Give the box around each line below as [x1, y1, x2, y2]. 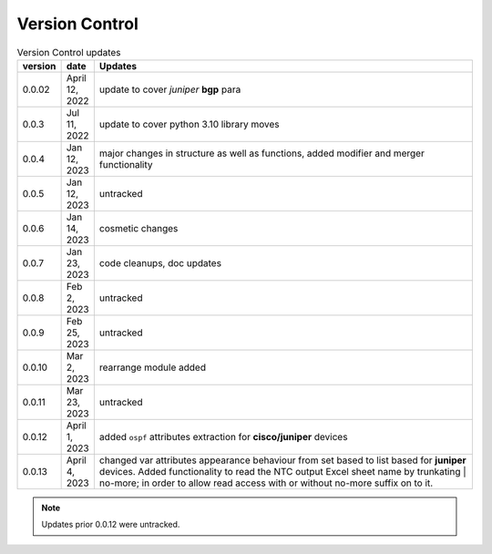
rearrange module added [98, 361, 207, 374]
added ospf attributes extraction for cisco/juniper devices [98, 430, 348, 443]
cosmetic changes [98, 221, 179, 234]
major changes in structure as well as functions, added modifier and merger [98, 147, 425, 159]
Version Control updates [16, 46, 122, 58]
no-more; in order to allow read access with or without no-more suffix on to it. [98, 477, 434, 489]
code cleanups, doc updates [98, 256, 222, 269]
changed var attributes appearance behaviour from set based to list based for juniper [98, 454, 466, 467]
